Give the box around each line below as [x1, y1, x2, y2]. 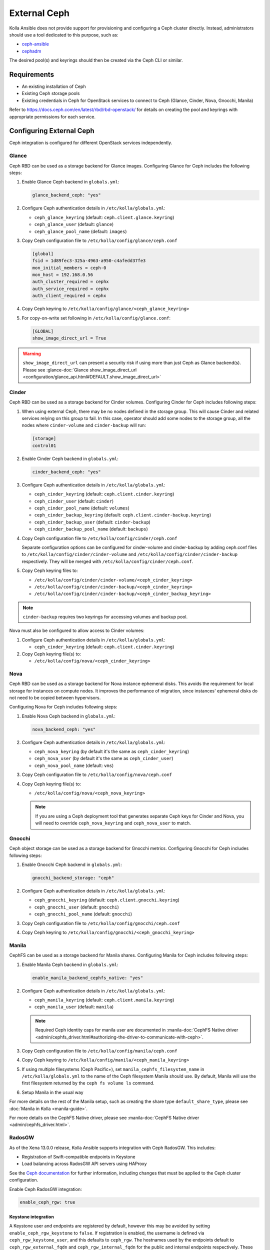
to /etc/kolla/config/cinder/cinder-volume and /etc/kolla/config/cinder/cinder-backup [21, 551, 237, 557]
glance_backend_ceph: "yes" [32, 192, 101, 198]
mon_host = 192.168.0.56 [32, 272, 93, 277]
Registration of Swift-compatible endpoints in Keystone [21, 1153, 135, 1159]
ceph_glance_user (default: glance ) [34, 221, 114, 227]
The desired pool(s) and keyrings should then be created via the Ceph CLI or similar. [9, 57, 183, 63]
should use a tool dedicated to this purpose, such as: [9, 31, 118, 37]
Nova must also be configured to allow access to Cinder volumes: [9, 627, 144, 633]
